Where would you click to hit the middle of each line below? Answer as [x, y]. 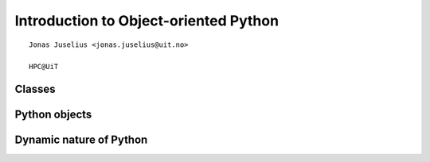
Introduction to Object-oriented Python [147, 21]
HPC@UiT [44, 67]
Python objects [53, 115]
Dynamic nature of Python [81, 140]
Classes [35, 89]
